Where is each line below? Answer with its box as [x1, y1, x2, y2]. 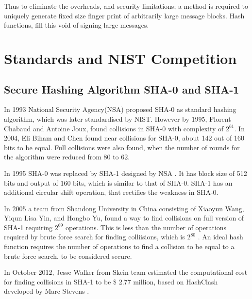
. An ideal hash [198, 232, 243, 242]
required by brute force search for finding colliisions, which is [4, 232, 185, 242]
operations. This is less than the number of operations [65, 222, 227, 232]
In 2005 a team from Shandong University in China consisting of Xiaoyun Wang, [4, 203, 244, 213]
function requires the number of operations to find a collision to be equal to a [4, 241, 235, 252]
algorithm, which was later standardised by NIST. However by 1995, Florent [4, 113, 231, 124]
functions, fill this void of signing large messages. [4, 20, 149, 30]
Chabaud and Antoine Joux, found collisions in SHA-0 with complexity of [4, 123, 224, 133]
